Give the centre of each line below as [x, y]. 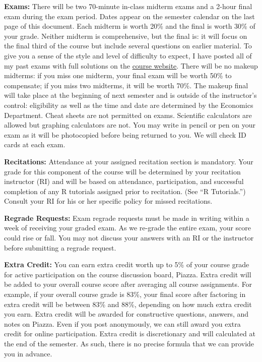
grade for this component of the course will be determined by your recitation [122, 171]
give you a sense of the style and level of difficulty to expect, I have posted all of [128, 55]
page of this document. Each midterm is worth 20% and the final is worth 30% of [130, 26]
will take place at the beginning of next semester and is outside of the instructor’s [130, 95]
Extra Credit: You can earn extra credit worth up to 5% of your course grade [127, 264]
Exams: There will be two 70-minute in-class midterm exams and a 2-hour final [128, 6]
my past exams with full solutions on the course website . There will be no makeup [131, 65]
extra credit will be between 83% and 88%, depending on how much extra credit [128, 304]
